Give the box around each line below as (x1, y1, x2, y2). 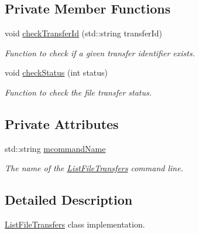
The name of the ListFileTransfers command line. (5, 162, 183, 174)
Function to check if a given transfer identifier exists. (5, 46, 195, 59)
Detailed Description (5, 191, 133, 209)
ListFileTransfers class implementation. (5, 218, 145, 230)
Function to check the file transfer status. (5, 86, 152, 98)
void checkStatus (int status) (5, 66, 108, 79)
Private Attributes (5, 114, 119, 133)
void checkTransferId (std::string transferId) (5, 27, 162, 39)
